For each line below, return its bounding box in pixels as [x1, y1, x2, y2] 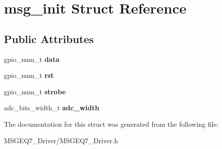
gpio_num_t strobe [4, 86, 66, 96]
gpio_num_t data [4, 54, 60, 64]
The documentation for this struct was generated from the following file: [4, 119, 219, 129]
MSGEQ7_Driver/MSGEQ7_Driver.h [4, 135, 118, 145]
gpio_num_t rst [4, 70, 54, 80]
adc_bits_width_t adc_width [4, 103, 99, 113]
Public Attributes [4, 31, 94, 46]
